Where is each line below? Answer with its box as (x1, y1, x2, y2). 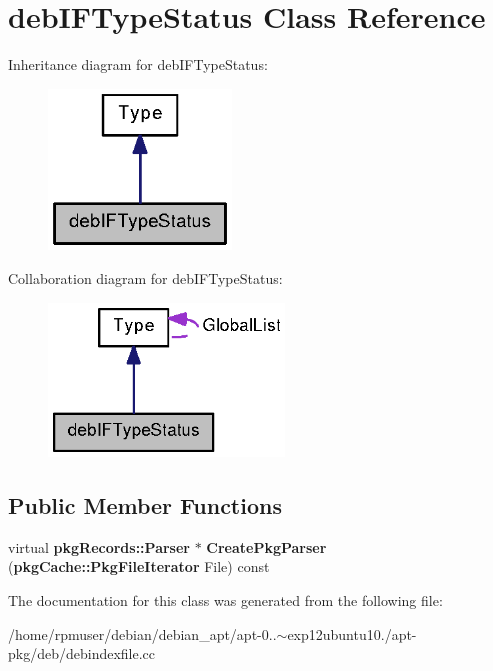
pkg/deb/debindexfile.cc (8, 643, 156, 664)
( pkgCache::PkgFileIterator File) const (8, 556, 270, 577)
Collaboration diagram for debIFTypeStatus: (8, 268, 283, 289)
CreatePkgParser (206, 536, 327, 557)
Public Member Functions (8, 489, 282, 520)
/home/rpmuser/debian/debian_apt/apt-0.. (8, 623, 277, 644)
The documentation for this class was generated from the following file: (8, 589, 443, 610)
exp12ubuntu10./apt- (287, 623, 417, 644)
